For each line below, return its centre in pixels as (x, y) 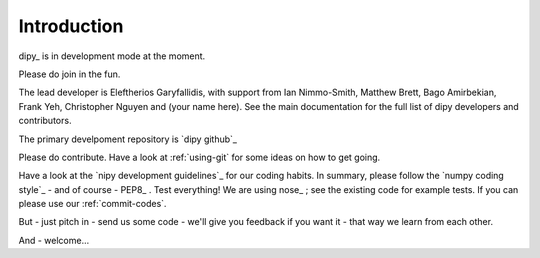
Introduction (71, 26)
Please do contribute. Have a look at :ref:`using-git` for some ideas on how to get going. (199, 157)
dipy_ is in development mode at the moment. (112, 56)
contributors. (45, 121)
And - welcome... (54, 240)
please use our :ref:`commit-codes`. (92, 204)
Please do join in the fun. (69, 74)
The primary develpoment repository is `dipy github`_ (127, 139)
